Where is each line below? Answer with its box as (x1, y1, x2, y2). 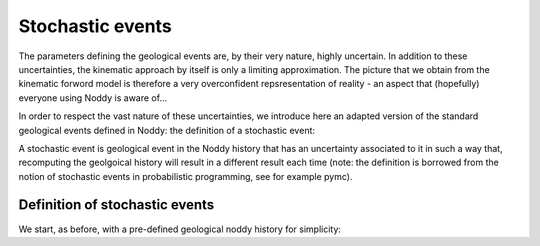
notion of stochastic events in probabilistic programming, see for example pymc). (18, 170, 353, 182)
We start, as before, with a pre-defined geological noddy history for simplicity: (18, 223, 342, 235)
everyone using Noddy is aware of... (18, 91, 168, 104)
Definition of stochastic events (18, 196, 215, 214)
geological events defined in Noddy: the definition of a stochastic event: (18, 124, 315, 136)
